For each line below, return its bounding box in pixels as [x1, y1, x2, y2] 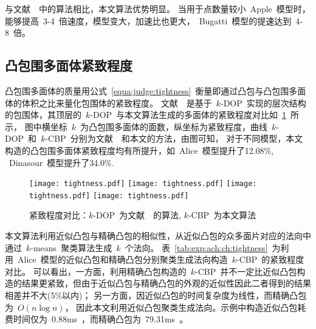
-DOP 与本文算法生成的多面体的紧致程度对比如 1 [90, 108, 287, 121]
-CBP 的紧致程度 [236, 253, 304, 266]
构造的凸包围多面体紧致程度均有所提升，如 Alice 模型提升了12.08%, [5, 144, 274, 156]
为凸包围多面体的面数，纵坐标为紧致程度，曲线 [80, 120, 267, 133]
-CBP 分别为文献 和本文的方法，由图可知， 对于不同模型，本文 [45, 132, 303, 145]
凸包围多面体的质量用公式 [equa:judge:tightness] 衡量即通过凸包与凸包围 [5, 84, 289, 97]
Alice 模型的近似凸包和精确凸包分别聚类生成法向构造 [17, 253, 228, 266]
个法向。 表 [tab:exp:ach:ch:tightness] [125, 241, 268, 254]
